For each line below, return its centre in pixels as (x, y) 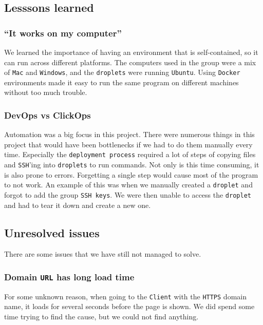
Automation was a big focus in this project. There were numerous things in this (129, 134)
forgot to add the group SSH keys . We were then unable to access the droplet (128, 195)
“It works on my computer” (63, 33)
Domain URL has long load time (69, 276)
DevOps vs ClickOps (48, 115)
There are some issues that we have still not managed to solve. (103, 254)
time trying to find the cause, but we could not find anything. (101, 317)
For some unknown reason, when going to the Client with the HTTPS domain (125, 296)
